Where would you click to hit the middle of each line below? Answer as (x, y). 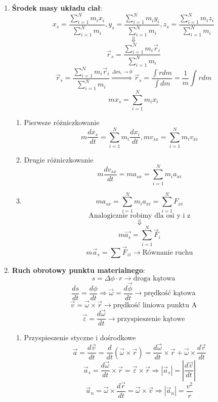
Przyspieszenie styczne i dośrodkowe (80, 337)
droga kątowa (154, 278)
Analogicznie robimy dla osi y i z (140, 215)
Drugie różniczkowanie (59, 159)
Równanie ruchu (168, 253)
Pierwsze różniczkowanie (62, 122)
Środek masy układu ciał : (57, 8)
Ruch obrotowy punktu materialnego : (78, 270)
